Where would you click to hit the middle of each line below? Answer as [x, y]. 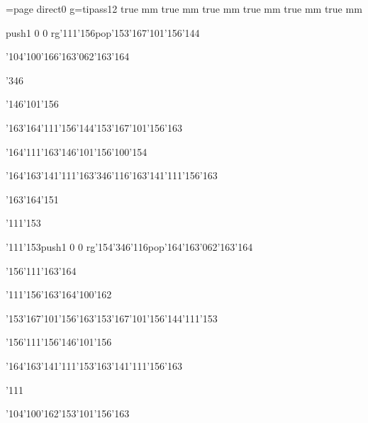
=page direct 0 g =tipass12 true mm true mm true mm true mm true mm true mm [184, 9]
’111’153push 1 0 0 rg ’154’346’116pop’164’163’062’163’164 [129, 246]
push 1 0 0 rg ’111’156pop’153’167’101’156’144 [103, 32]
